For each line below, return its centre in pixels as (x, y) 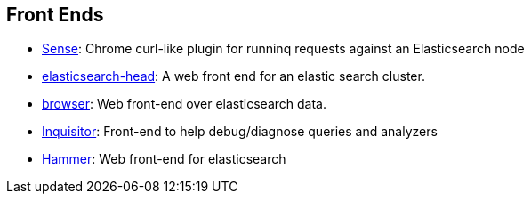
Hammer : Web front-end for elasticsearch (164, 159)
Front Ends (55, 15)
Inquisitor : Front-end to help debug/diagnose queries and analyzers (240, 132)
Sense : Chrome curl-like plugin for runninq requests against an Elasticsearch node (283, 49)
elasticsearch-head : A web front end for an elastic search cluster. (233, 76)
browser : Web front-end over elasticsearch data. (184, 104)
